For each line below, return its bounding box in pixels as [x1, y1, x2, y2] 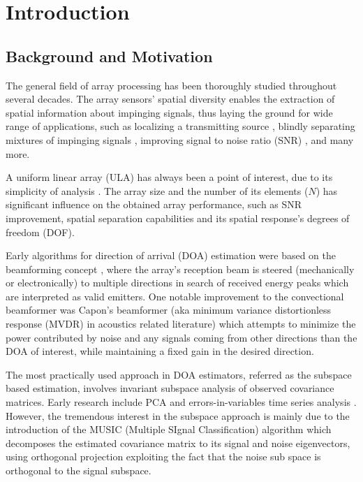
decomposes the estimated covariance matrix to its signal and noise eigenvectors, [6, 435, 350, 450]
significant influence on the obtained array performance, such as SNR [6, 197, 302, 212]
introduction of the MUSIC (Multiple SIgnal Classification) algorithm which [6, 422, 332, 437]
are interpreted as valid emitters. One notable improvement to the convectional [6, 289, 344, 303]
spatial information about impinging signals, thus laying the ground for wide [6, 105, 333, 119]
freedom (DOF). [6, 224, 75, 239]
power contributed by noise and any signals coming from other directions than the [6, 330, 357, 344]
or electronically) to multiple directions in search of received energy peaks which [6, 275, 349, 290]
